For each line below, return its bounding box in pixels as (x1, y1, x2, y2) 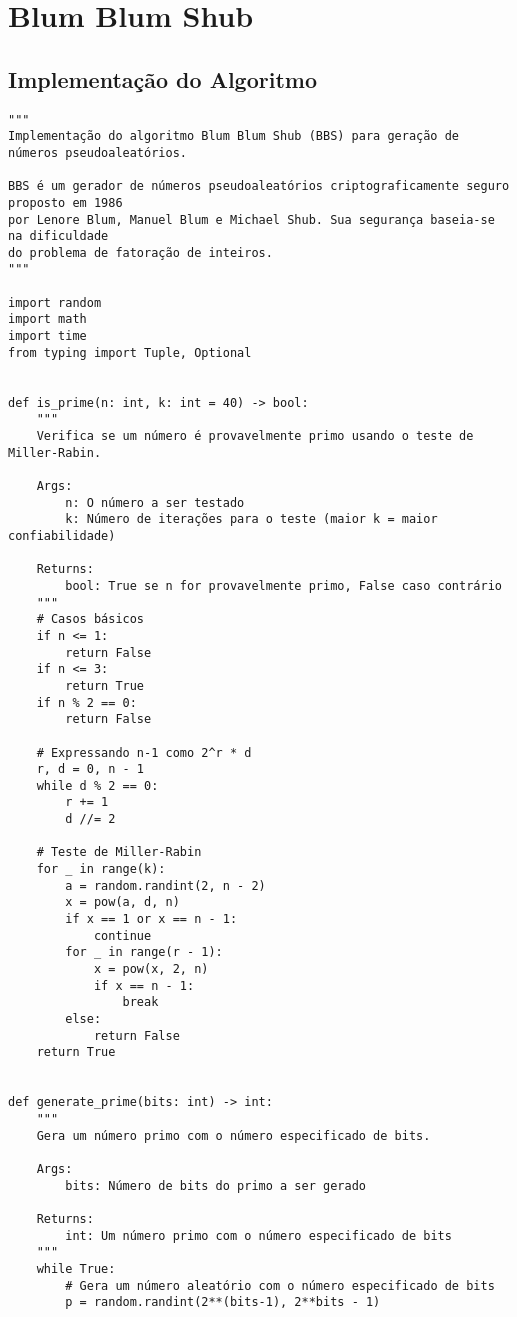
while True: (36, 1261, 116, 1276)
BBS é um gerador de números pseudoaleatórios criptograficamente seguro (8, 179, 510, 194)
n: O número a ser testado (65, 495, 245, 510)
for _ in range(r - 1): (65, 945, 223, 960)
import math (8, 312, 87, 327)
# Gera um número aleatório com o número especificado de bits (65, 1278, 495, 1293)
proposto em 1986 (8, 195, 123, 210)
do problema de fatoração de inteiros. (8, 245, 273, 260)
